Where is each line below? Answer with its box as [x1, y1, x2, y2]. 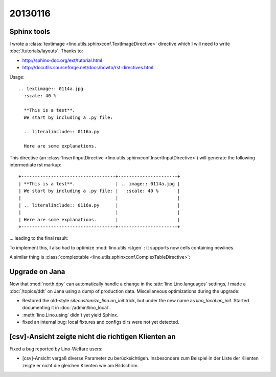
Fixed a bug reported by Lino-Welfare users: [9, 346, 103, 352]
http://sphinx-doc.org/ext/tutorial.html [22, 57, 102, 64]
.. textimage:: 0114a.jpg [18, 86, 84, 92]
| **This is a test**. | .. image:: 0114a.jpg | [18, 181, 180, 186]
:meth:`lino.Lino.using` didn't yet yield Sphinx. [22, 311, 119, 318]
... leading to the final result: [9, 235, 68, 241]
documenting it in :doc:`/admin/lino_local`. [22, 305, 111, 311]
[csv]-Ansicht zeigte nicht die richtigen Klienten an [9, 332, 176, 341]
